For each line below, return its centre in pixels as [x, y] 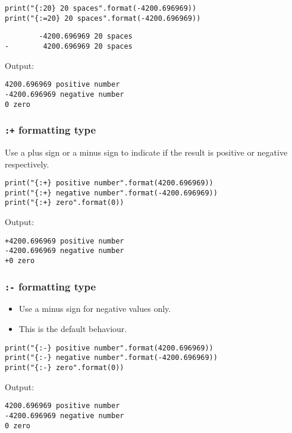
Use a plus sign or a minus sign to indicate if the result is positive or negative [146, 152]
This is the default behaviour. [73, 329]
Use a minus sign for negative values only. [95, 309]
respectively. [27, 164]
